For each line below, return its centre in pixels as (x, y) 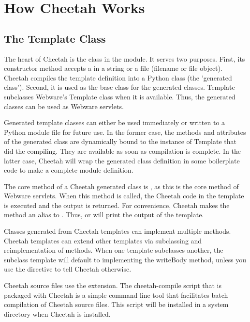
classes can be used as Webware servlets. (64, 106)
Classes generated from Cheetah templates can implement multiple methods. (118, 231)
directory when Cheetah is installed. (57, 314)
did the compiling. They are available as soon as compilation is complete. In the (122, 151)
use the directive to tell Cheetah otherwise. (68, 269)
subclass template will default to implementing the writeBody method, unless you (125, 259)
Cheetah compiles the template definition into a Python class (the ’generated (118, 77)
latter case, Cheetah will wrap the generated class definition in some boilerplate (122, 160)
